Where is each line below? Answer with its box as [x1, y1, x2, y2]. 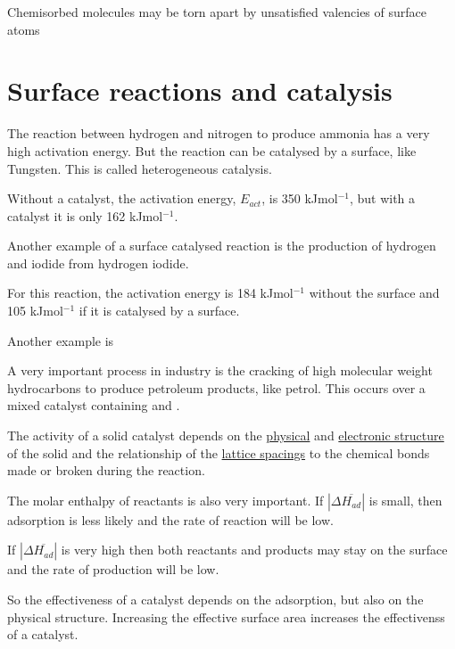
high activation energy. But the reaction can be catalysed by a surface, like [7, 141, 417, 160]
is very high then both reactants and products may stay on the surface [61, 540, 448, 559]
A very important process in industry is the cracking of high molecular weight [7, 361, 433, 380]
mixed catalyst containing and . [7, 396, 180, 415]
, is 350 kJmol [261, 189, 338, 208]
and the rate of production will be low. [7, 560, 219, 579]
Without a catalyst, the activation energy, [7, 189, 236, 208]
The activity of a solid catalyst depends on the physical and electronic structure [7, 426, 444, 445]
